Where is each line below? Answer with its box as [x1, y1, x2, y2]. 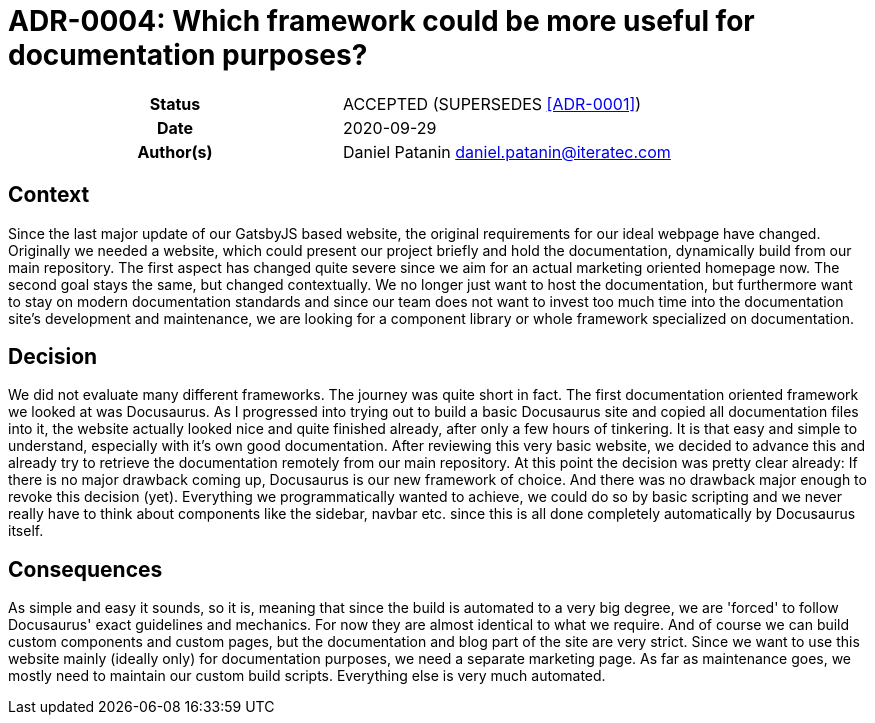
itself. [8, 522, 44, 540]
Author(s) [137, 141, 213, 162]
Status [149, 93, 201, 114]
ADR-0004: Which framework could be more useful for [8, 4, 755, 38]
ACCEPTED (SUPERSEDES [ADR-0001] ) [342, 93, 642, 114]
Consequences [8, 556, 163, 582]
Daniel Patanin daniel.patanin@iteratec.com [342, 141, 671, 162]
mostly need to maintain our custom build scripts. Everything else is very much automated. [8, 667, 606, 685]
